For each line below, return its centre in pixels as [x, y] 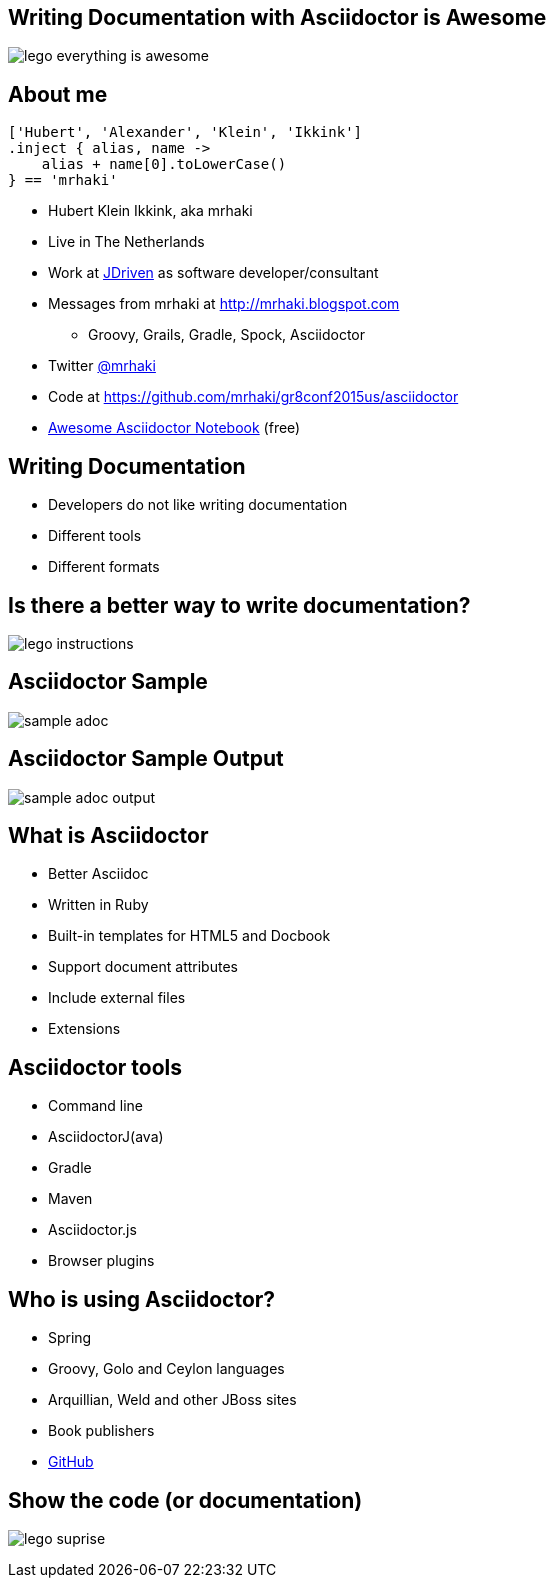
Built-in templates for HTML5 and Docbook [189, 936]
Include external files [117, 998]
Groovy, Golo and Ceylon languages [166, 1369]
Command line [96, 1106]
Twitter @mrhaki [102, 366]
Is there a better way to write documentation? [239, 605]
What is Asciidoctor [108, 836]
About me [58, 94]
